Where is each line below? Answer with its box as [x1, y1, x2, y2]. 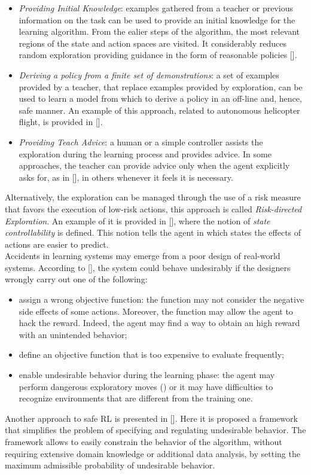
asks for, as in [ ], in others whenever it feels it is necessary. [19, 170, 233, 183]
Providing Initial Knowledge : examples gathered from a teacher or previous [19, 2, 293, 14]
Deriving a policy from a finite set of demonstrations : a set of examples [19, 68, 279, 81]
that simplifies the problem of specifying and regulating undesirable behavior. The [5, 424, 306, 436]
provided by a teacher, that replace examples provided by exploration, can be [19, 80, 303, 93]
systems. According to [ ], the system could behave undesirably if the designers [5, 261, 291, 273]
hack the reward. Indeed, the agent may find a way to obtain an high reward [19, 316, 300, 329]
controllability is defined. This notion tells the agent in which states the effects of [5, 226, 301, 239]
